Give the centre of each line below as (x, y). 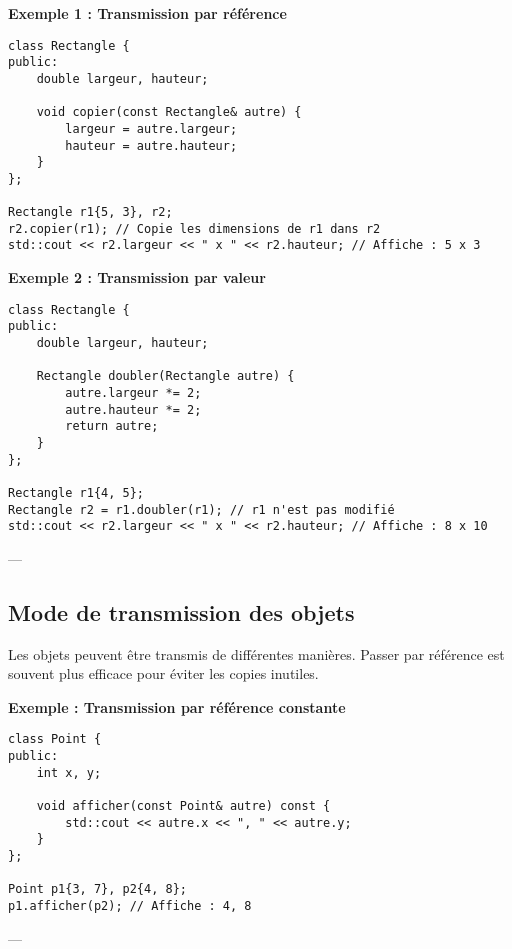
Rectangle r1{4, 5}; (76, 492)
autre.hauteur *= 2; (133, 409)
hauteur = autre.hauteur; (151, 145)
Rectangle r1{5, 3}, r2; (90, 212)
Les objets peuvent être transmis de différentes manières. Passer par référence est (256, 653)
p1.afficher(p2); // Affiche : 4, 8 (130, 906)
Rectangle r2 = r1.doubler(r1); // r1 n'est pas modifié (201, 509)
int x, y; (69, 772)
